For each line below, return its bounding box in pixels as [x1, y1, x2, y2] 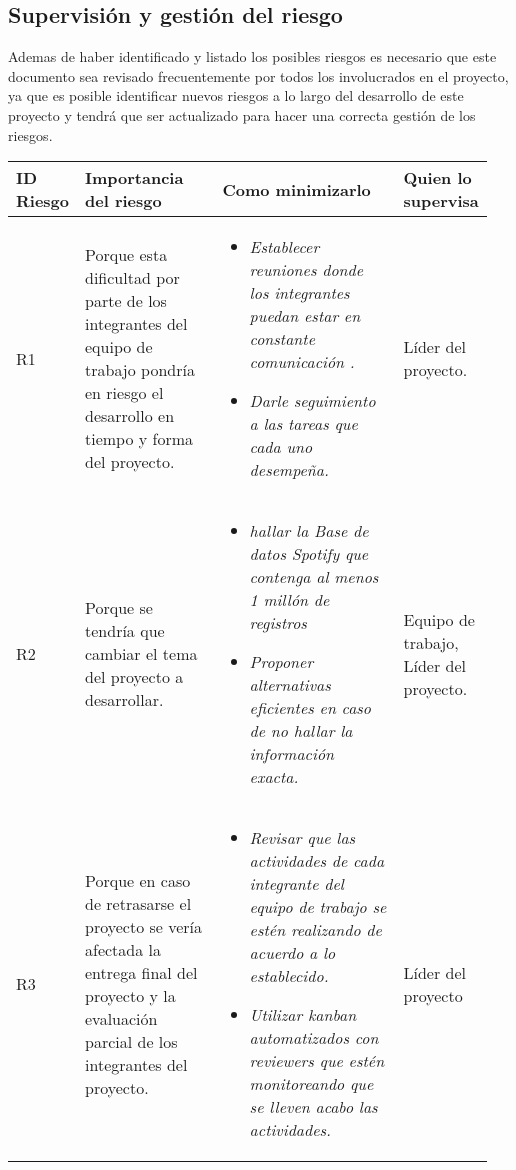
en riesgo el [85, 381, 164, 405]
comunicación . [249, 350, 355, 374]
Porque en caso [85, 868, 191, 892]
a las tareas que [249, 412, 358, 436]
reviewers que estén [249, 1049, 385, 1073]
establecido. [249, 964, 329, 988]
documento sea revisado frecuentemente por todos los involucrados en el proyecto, [8, 65, 509, 86]
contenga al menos [249, 565, 379, 589]
